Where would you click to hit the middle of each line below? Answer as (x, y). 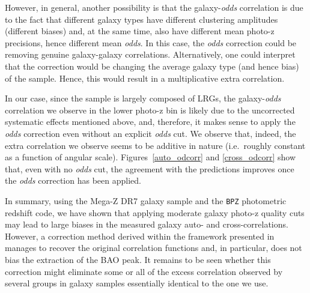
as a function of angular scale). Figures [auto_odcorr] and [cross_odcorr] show (150, 157)
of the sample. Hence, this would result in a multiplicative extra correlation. (145, 78)
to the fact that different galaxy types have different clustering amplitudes (141, 19)
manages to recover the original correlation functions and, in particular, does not (153, 248)
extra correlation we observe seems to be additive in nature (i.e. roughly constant (155, 145)
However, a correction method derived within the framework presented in (140, 236)
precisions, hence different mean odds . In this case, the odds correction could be (151, 42)
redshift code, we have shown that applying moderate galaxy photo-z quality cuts (155, 212)
